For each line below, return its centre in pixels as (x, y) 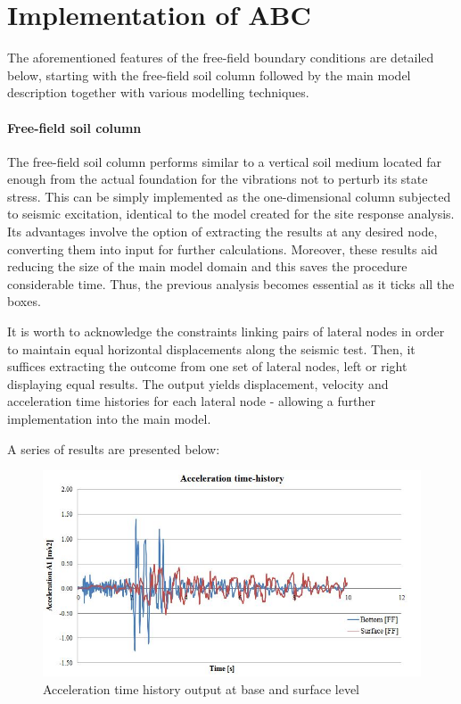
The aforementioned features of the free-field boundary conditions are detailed (221, 58)
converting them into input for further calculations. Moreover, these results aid (222, 248)
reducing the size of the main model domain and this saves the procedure (207, 266)
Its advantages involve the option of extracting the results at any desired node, (222, 232)
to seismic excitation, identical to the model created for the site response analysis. (231, 214)
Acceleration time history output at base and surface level (201, 688)
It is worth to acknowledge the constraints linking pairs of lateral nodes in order (226, 331)
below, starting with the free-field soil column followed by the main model (209, 75)
